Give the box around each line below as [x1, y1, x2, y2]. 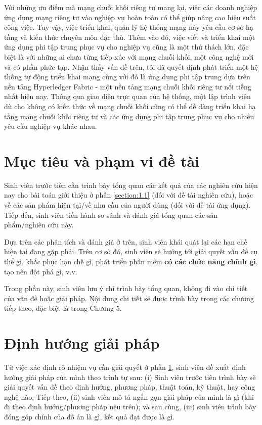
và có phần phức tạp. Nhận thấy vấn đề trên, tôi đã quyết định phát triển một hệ [4, 61, 258, 72]
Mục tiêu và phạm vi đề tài [4, 150, 200, 171]
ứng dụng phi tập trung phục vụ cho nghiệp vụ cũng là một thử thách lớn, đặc [4, 41, 249, 52]
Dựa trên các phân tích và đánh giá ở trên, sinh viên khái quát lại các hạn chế [4, 236, 247, 247]
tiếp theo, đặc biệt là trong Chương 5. [4, 303, 122, 313]
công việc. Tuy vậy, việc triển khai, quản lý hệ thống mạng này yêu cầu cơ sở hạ [4, 22, 253, 32]
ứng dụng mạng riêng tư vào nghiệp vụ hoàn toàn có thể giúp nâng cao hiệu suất [4, 12, 256, 22]
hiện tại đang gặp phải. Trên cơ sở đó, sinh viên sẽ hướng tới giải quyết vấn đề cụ [4, 246, 258, 257]
